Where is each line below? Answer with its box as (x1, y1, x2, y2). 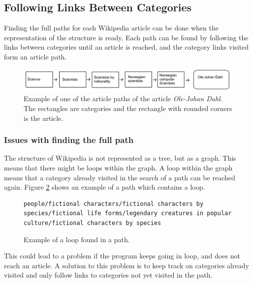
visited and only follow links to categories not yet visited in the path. (4, 270, 213, 280)
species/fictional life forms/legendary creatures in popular (24, 210, 232, 217)
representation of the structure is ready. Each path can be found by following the (4, 32, 249, 42)
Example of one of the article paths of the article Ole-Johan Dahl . (24, 93, 222, 104)
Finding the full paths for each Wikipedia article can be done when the (4, 23, 219, 33)
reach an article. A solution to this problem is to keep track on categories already (4, 260, 249, 270)
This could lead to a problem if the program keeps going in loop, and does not (4, 251, 240, 261)
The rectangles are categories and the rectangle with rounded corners (24, 103, 232, 113)
